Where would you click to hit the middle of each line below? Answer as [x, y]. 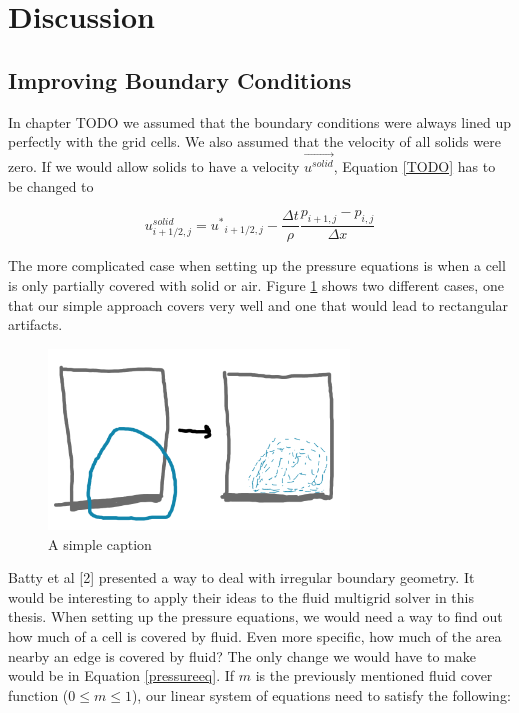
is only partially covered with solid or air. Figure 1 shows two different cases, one [256, 284]
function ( [38, 694]
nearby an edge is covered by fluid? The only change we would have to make [242, 655]
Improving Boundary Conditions [180, 79]
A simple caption [100, 543]
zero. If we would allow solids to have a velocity [154, 166]
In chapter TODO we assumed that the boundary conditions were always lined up [260, 121]
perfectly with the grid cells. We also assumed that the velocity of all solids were [254, 141]
